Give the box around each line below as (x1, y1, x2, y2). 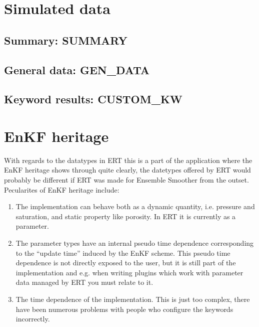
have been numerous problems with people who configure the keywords (15, 303, 233, 314)
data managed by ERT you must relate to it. (15, 277, 153, 287)
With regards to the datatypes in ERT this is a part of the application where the (4, 154, 252, 165)
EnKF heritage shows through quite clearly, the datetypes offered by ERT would (4, 165, 251, 175)
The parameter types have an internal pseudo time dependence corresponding (15, 238, 254, 248)
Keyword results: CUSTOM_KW (4, 91, 182, 107)
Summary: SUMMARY (4, 32, 127, 48)
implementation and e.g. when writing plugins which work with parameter (15, 267, 243, 277)
